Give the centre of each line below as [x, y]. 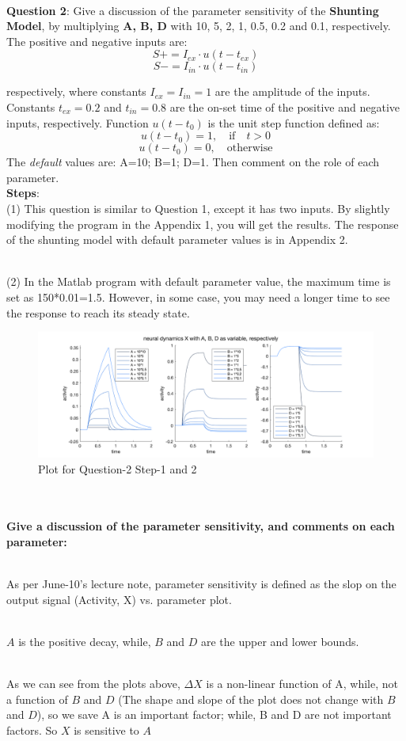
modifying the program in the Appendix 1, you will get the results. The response [203, 224]
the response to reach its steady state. [98, 312]
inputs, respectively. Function [78, 122]
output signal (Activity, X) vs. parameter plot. [119, 599]
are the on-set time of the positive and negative [285, 106]
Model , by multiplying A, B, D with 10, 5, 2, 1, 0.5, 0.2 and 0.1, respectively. [199, 26]
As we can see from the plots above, [93, 684]
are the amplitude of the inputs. [292, 91]
